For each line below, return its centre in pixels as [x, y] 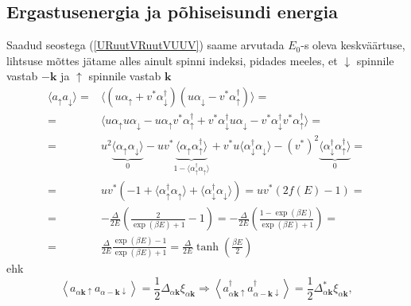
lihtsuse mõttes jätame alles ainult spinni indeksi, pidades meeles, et [172, 60]
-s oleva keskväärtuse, [353, 45]
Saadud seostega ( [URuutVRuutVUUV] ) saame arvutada [145, 45]
